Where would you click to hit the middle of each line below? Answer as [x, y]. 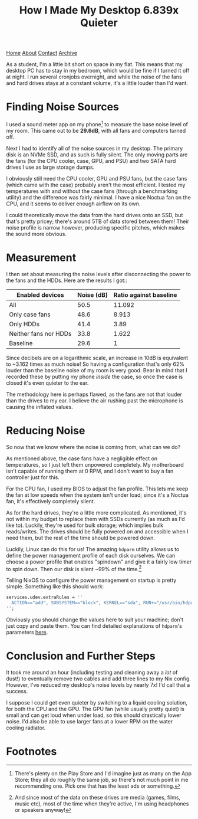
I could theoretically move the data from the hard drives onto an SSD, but [95, 215]
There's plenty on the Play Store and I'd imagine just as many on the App [103, 773]
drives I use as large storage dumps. [50, 167]
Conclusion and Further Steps [81, 656]
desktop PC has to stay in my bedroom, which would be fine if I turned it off [98, 71]
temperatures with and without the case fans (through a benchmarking [92, 191]
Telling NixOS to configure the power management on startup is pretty [91, 580]
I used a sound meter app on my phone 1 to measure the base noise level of [97, 124]
